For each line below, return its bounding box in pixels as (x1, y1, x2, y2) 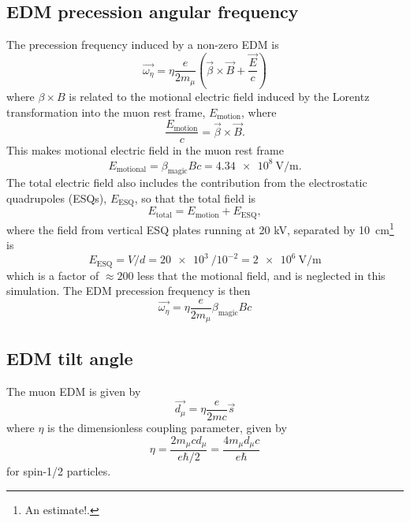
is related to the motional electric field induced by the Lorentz (69, 88, 370, 105)
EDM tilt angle (6, 345, 133, 370)
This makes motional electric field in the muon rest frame (6, 142, 284, 158)
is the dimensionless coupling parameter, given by (47, 419, 287, 435)
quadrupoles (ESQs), (6, 189, 107, 206)
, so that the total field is (134, 189, 256, 206)
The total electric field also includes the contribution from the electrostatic (6, 174, 367, 191)
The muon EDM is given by (6, 382, 141, 399)
